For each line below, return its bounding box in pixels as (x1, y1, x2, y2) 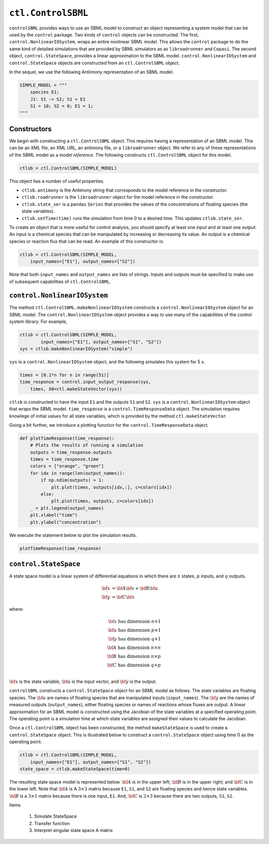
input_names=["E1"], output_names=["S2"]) (30, 259, 135, 265)
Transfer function (34, 820, 70, 826)
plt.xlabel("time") (30, 512, 78, 518)
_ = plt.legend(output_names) (30, 505, 104, 511)
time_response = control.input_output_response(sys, (19, 379, 151, 385)
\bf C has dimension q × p (107, 662, 161, 668)
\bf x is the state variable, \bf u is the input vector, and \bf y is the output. (9, 679, 157, 685)
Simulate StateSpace (34, 814, 77, 820)
